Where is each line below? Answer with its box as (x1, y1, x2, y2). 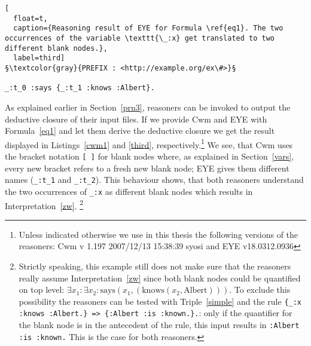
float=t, (13, 14, 48, 23)
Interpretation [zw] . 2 (5, 197, 84, 212)
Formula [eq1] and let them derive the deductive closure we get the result (5, 124, 275, 137)
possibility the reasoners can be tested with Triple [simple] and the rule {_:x (19, 295, 302, 307)
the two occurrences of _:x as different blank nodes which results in (5, 185, 253, 197)
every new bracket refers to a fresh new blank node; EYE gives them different (5, 161, 289, 174)
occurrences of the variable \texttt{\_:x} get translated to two (5, 33, 275, 42)
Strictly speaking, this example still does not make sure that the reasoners (19, 259, 291, 272)
